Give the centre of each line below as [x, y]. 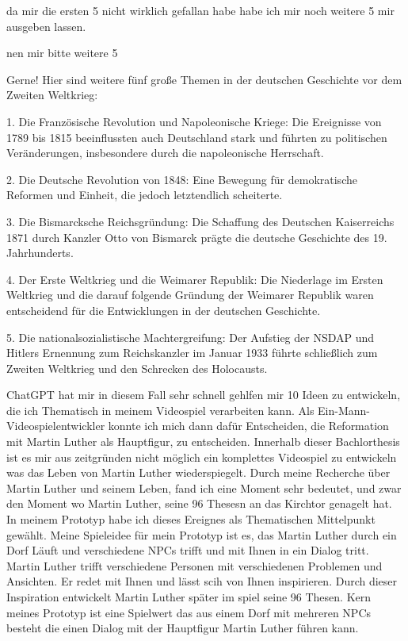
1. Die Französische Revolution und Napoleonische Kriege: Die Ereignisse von [194, 121]
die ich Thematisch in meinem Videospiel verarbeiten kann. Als [160, 410]
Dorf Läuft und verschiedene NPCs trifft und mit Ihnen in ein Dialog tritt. [188, 550]
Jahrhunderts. [40, 253]
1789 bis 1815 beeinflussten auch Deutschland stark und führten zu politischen [197, 137]
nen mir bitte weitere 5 [62, 53]
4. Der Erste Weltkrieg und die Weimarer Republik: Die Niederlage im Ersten [195, 279]
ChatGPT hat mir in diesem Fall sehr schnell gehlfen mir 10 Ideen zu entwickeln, [204, 395]
